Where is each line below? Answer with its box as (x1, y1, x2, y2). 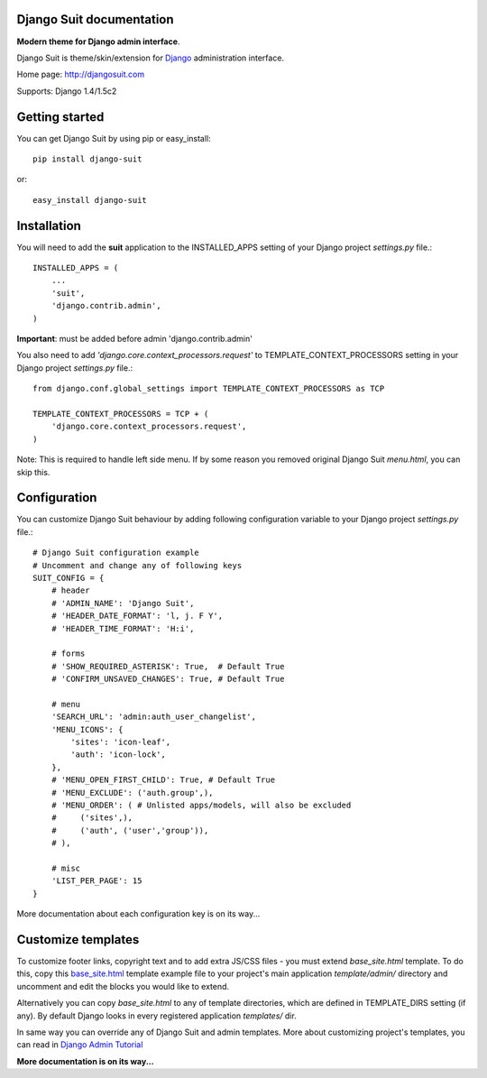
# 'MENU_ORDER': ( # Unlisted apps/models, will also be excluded (51, 800, 352, 811)
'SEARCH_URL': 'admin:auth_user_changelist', (51, 712, 257, 722)
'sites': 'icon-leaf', (70, 737, 171, 748)
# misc (51, 862, 81, 873)
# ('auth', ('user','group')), (51, 825, 209, 835)
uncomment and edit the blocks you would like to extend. (16, 981, 230, 991)
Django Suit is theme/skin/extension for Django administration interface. (16, 52, 284, 63)
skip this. (16, 466, 51, 477)
